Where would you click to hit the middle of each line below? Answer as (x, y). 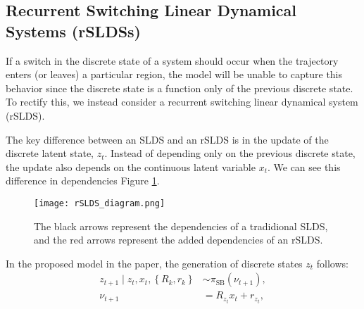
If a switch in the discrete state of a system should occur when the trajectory (172, 60)
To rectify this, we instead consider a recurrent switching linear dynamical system (182, 102)
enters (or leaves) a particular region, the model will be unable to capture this (174, 74)
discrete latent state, (50, 153)
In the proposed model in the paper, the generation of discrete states (154, 263)
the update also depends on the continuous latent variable (131, 166)
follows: (332, 263)
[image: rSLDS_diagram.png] (100, 203)
